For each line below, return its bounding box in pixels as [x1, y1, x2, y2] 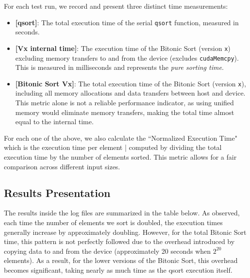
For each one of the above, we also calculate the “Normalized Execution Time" [4, 132, 237, 143]
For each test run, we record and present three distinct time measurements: [4, 1, 228, 11]
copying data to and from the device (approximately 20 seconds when [4, 245, 211, 256]
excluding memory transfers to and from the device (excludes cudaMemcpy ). [15, 52, 239, 63]
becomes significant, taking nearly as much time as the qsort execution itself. [4, 264, 233, 275]
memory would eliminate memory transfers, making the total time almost [15, 107, 234, 117]
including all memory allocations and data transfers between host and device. [15, 88, 246, 98]
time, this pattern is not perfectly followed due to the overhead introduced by [4, 236, 235, 246]
